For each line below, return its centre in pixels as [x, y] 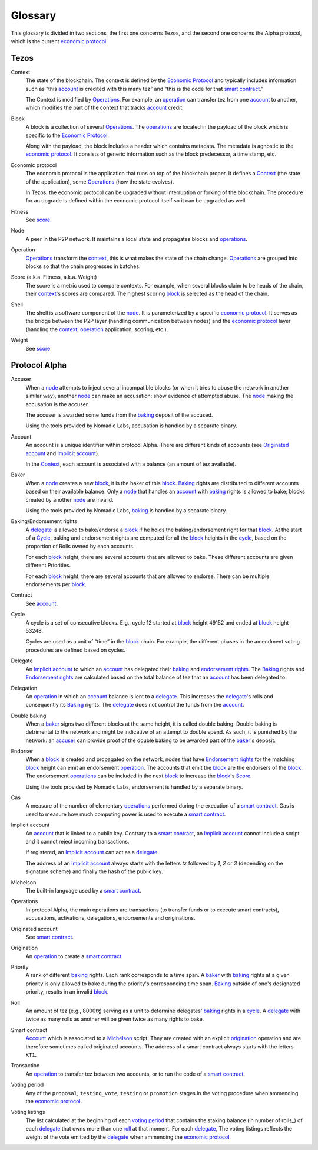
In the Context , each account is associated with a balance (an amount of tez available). [131, 464]
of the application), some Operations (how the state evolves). [100, 182]
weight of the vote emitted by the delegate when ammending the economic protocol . [128, 1137]
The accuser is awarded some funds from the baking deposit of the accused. [119, 415]
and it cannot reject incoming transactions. [77, 842]
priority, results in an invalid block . [67, 992]
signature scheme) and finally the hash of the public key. [94, 871]
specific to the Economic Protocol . [67, 135]
